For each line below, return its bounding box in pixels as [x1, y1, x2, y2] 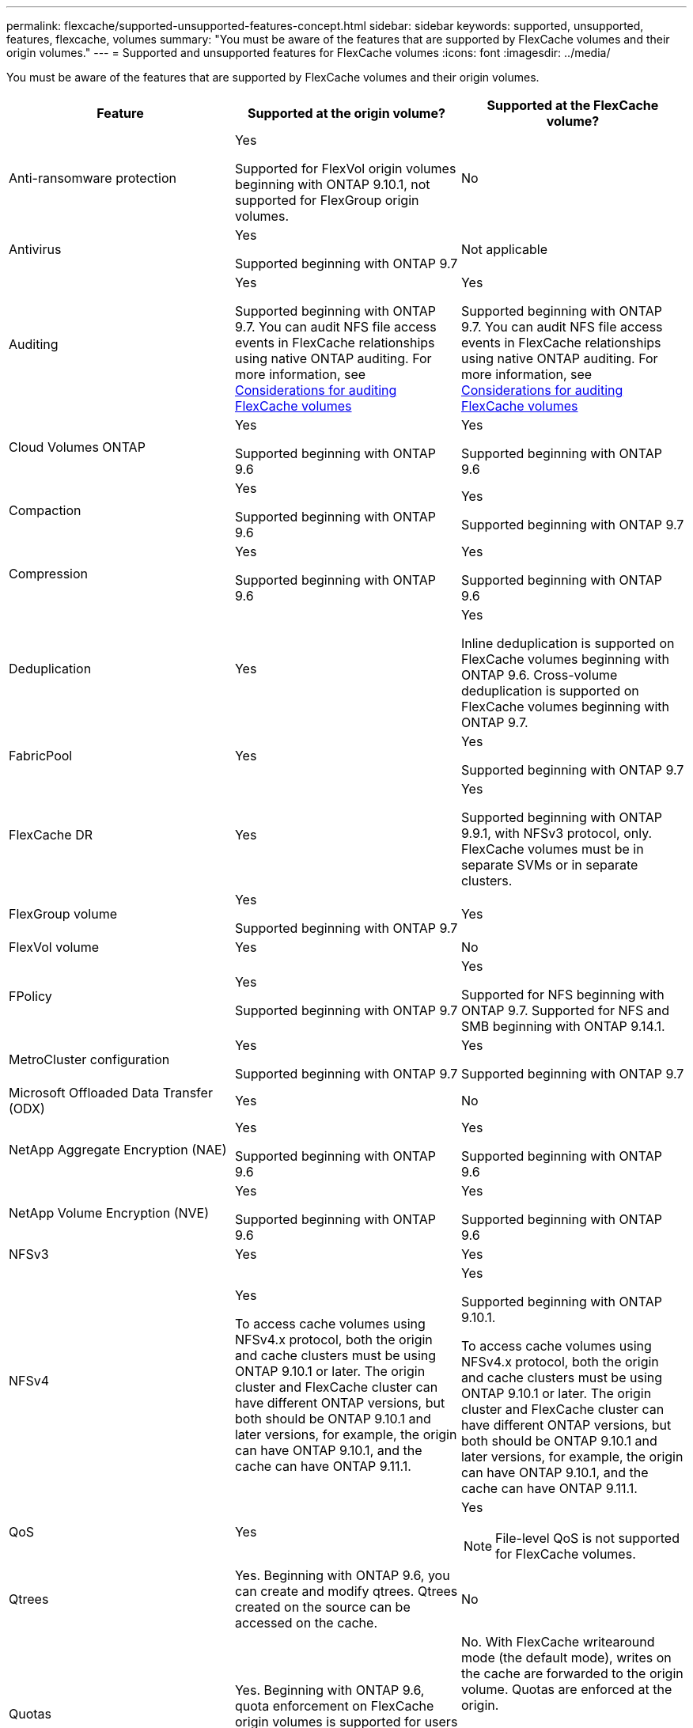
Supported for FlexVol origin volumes [234, 161, 456, 176]
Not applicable [460, 241, 547, 257]
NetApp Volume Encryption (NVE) [9, 1205, 210, 1221]
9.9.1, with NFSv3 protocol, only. [460, 825, 653, 841]
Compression [9, 566, 88, 582]
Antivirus [9, 241, 62, 257]
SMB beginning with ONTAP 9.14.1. [460, 1018, 665, 1034]
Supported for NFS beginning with [460, 987, 665, 1002]
